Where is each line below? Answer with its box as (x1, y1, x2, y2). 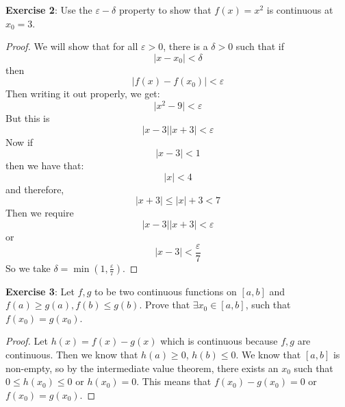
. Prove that (139, 297, 190, 312)
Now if (5, 134, 34, 149)
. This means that (136, 374, 212, 388)
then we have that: (5, 158, 84, 173)
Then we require (5, 206, 74, 220)
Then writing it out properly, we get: (5, 86, 160, 101)
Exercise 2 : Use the (5, 3, 92, 16)
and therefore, (5, 182, 64, 196)
